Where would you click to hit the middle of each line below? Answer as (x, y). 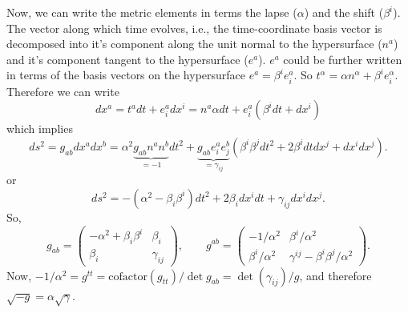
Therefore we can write (63, 91)
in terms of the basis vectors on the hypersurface (126, 75)
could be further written (343, 59)
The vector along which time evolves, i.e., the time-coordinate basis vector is (194, 28)
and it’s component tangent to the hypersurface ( (127, 59)
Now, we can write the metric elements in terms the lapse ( (152, 12)
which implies (40, 128)
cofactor (128, 277)
